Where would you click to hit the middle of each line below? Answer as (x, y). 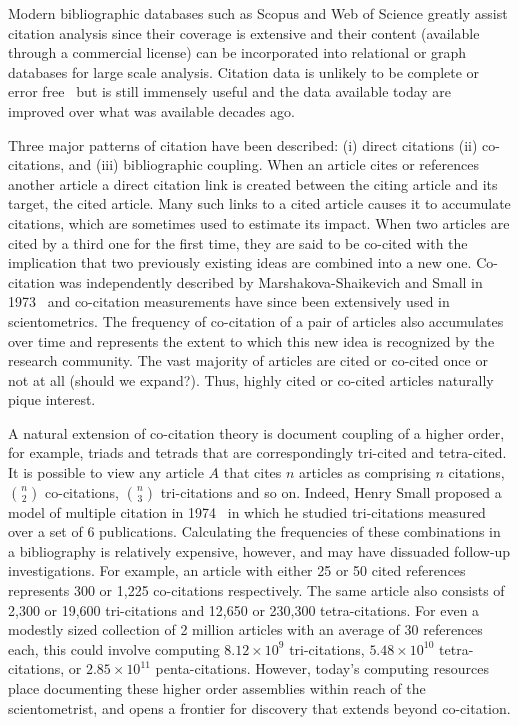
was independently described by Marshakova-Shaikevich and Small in (271, 281)
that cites (252, 472)
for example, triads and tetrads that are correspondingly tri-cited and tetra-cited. (257, 452)
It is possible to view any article (106, 472)
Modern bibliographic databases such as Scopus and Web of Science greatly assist (258, 13)
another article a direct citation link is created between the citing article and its (253, 183)
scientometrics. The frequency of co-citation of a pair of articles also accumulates (256, 320)
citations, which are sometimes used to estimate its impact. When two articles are (259, 222)
